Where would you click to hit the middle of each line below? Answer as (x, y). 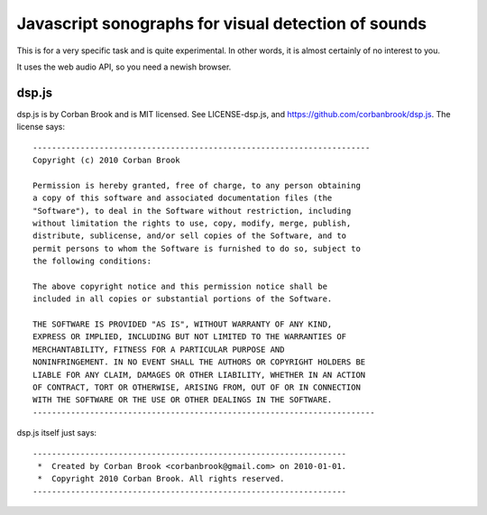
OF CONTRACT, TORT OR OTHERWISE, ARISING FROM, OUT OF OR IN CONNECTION (197, 387)
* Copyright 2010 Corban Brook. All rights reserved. (161, 479)
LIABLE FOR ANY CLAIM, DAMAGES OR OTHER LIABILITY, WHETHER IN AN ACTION (199, 375)
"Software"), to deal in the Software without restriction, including (192, 211)
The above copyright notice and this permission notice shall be (180, 286)
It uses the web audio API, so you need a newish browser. (124, 67)
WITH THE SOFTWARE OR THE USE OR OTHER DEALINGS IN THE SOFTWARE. (183, 400)
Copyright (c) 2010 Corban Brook (106, 161)
